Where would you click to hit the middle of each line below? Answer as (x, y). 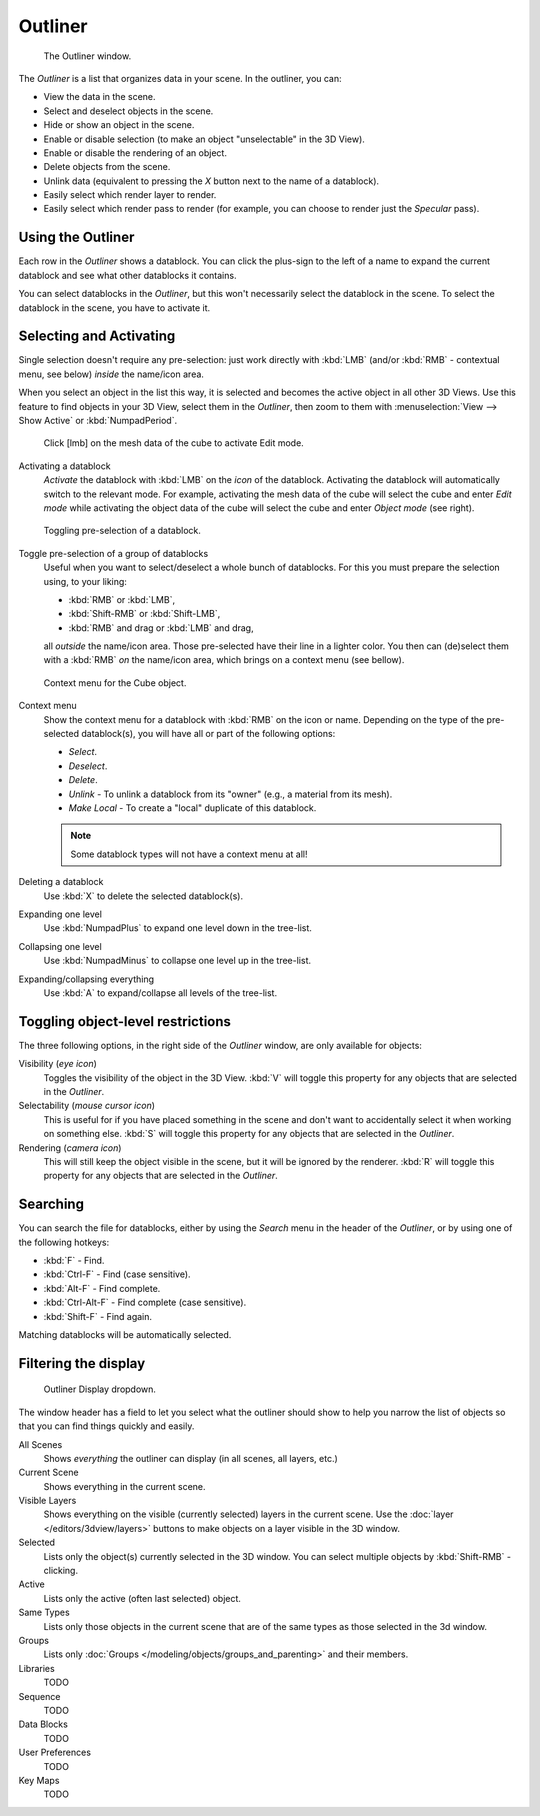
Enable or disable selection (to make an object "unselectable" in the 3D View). (204, 139)
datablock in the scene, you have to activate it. (114, 307)
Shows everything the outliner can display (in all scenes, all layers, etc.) (191, 1458)
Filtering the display (82, 1363)
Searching (51, 1204)
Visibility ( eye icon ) (57, 1064)
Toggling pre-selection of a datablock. (122, 531)
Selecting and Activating (97, 336)
